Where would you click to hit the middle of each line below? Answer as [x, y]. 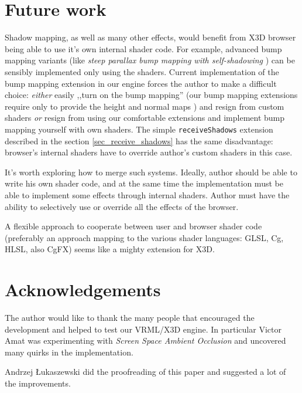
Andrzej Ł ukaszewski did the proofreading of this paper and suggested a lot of [145, 372]
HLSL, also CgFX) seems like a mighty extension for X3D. [110, 249]
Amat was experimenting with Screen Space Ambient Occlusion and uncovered [145, 341]
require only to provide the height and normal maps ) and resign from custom [145, 106]
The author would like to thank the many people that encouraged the [130, 317]
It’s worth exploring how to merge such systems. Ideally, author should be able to [151, 172]
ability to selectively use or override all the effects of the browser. [122, 206]
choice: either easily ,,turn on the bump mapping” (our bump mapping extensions [151, 95]
